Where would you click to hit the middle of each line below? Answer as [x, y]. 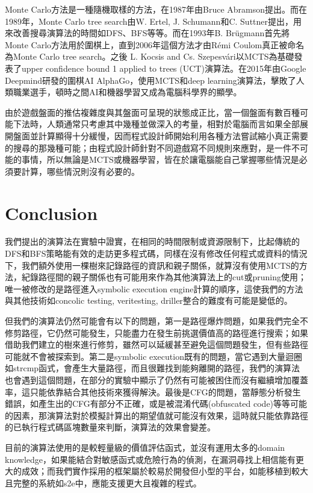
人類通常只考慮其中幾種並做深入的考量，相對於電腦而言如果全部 [173, 124]
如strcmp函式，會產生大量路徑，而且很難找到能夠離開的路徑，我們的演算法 [153, 368]
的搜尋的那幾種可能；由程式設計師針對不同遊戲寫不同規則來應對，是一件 [148, 147]
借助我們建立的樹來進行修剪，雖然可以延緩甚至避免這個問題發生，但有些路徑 [156, 344]
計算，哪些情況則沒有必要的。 [80, 171]
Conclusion [51, 212]
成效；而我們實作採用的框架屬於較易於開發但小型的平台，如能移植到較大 [165, 471]
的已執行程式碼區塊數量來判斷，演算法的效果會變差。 [110, 427]
